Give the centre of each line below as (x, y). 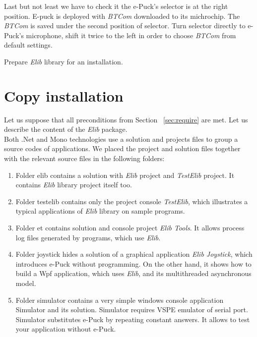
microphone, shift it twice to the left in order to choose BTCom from (131, 35)
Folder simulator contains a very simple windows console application (120, 300)
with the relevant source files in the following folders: (84, 158)
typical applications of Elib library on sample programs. (100, 211)
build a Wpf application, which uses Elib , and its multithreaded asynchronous (133, 273)
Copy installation (64, 95)
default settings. (28, 45)
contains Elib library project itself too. (74, 185)
